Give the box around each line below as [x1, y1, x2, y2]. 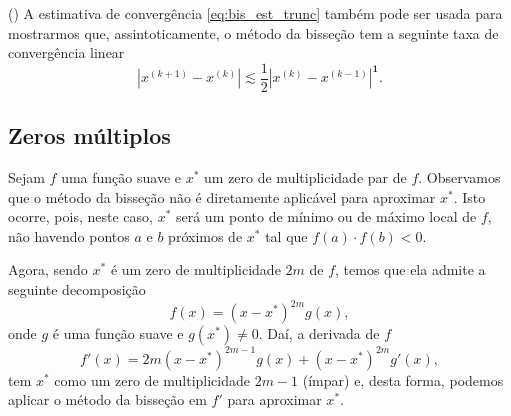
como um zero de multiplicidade [54, 369, 251, 390]
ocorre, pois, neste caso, [8, 206, 153, 227]
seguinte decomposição [8, 279, 146, 300]
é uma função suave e [52, 323, 184, 344]
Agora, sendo [8, 259, 88, 280]
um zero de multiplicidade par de [204, 167, 407, 188]
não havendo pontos [8, 225, 130, 246]
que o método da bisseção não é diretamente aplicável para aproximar [8, 186, 436, 207]
